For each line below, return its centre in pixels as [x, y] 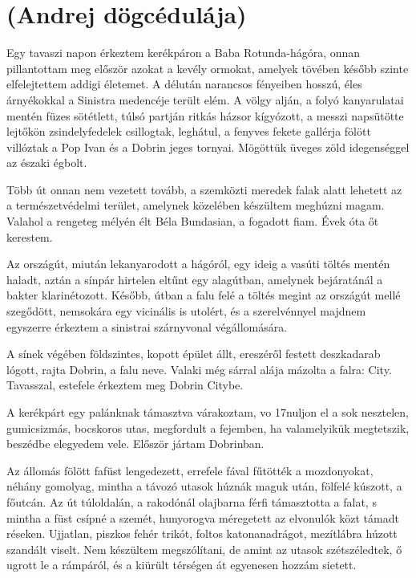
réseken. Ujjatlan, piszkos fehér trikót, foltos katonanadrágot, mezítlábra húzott [202, 533]
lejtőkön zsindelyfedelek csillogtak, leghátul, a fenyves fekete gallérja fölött [189, 131]
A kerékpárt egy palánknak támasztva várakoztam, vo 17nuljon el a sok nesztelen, [208, 412]
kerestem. [30, 236]
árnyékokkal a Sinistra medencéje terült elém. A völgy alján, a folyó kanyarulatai [205, 99]
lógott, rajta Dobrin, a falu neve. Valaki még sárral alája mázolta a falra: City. [199, 369]
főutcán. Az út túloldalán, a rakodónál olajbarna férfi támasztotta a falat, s [192, 501]
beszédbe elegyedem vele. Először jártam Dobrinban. [135, 444]
